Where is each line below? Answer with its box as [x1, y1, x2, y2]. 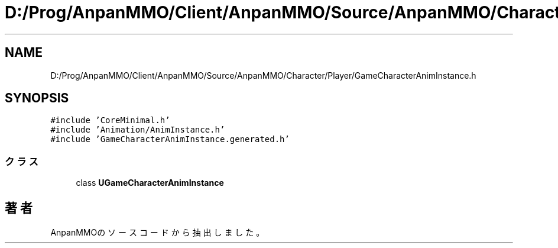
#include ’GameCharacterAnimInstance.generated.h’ [50, 134, 290, 144]
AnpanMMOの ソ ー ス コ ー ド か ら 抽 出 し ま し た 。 [50, 227, 265, 238]
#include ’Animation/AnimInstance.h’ [50, 125, 225, 135]
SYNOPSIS [5, 91, 69, 106]
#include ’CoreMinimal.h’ [50, 115, 170, 125]
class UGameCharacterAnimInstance [76, 178, 224, 188]
